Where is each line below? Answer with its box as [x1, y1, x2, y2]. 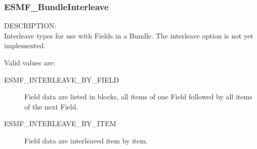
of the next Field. [24, 101, 78, 111]
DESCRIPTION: [4, 20, 57, 31]
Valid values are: [4, 57, 55, 67]
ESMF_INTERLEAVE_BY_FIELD [4, 74, 119, 85]
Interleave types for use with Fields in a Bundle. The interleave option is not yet [4, 30, 253, 41]
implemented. [4, 40, 46, 51]
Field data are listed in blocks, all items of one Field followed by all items [24, 91, 252, 102]
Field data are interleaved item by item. [24, 135, 148, 145]
